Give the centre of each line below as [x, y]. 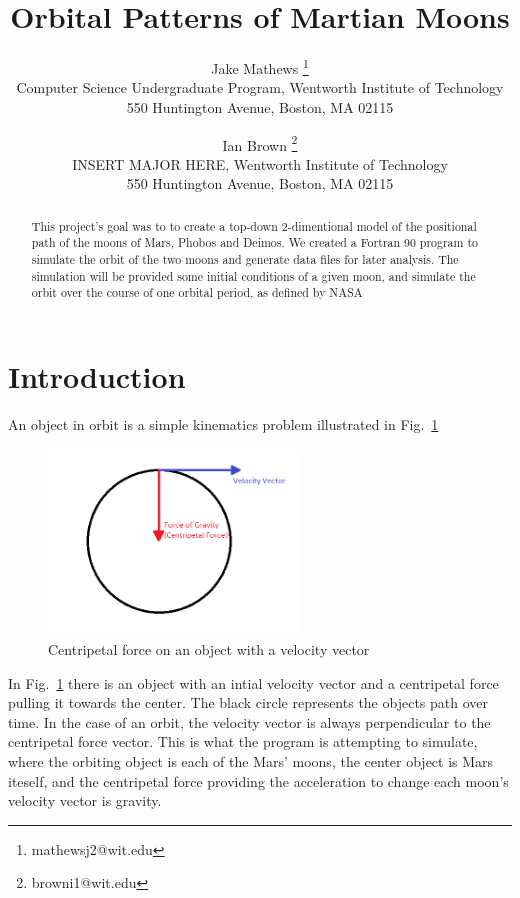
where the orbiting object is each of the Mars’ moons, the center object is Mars [251, 761]
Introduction [97, 376]
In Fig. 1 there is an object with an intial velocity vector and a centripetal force [253, 682]
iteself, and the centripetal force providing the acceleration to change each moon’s [258, 780]
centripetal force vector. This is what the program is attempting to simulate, [243, 741]
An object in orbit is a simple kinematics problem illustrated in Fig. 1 [223, 424]
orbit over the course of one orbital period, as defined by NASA [197, 292]
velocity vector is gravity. [85, 800]
